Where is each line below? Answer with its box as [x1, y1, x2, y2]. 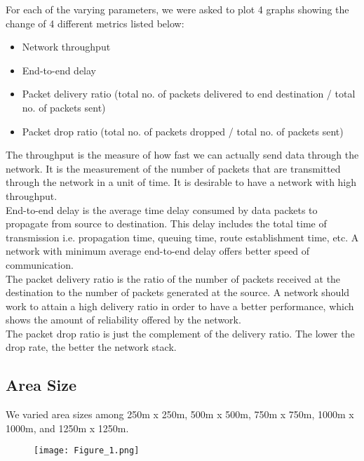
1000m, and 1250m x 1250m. [6, 420, 129, 435]
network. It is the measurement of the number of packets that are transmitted [6, 161, 341, 175]
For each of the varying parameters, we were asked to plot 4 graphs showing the [6, 2, 349, 16]
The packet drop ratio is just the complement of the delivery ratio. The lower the [6, 326, 355, 340]
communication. [6, 257, 74, 272]
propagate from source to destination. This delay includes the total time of [6, 216, 327, 231]
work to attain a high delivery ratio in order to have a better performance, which [6, 298, 354, 313]
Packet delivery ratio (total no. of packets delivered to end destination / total [22, 86, 356, 101]
